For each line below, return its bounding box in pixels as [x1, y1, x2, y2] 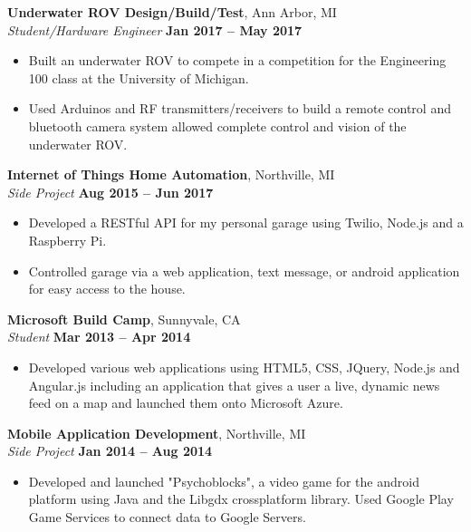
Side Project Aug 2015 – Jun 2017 [7, 182, 214, 201]
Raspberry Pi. [28, 230, 107, 249]
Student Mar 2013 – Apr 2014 [7, 327, 191, 346]
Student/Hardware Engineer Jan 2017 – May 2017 [7, 20, 303, 39]
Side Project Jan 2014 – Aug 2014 [7, 441, 213, 460]
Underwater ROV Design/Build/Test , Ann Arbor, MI [7, 3, 337, 21]
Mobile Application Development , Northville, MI [7, 423, 306, 442]
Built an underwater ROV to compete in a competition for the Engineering [28, 51, 447, 70]
